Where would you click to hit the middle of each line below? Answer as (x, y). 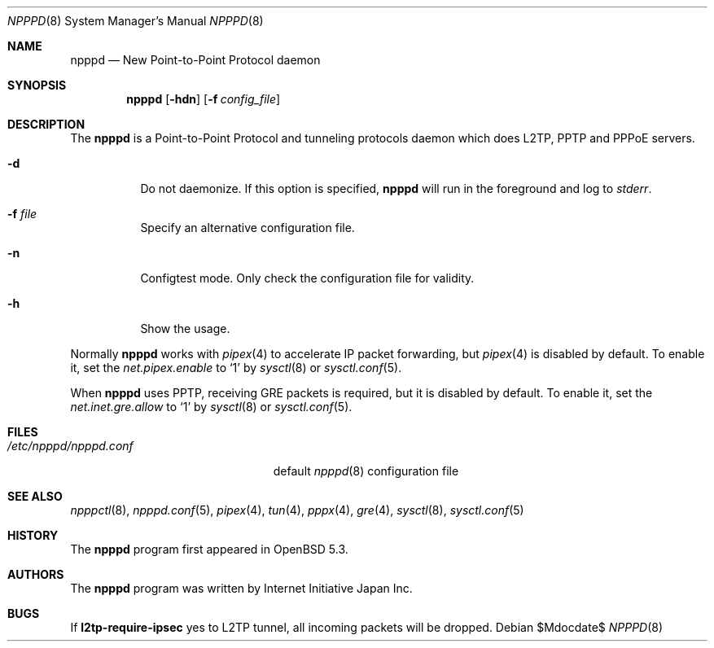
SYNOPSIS (37, 85)
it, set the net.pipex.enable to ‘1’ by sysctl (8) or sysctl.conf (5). (236, 368)
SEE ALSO (35, 496)
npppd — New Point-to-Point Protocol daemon (195, 60)
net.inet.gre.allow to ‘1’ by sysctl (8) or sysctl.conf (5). (211, 407)
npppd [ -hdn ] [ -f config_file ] (204, 99)
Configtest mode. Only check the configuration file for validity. (307, 278)
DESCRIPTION (46, 124)
